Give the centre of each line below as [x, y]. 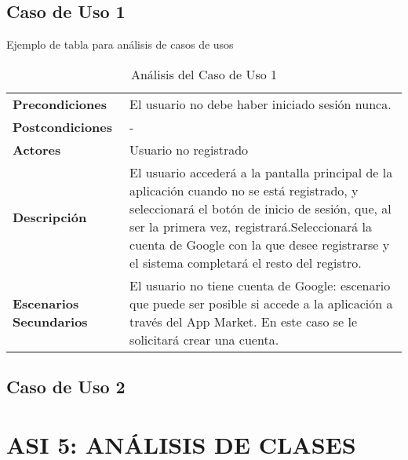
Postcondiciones [63, 126]
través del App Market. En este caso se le [244, 321]
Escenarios [46, 303]
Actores [37, 149]
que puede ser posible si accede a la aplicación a [261, 303]
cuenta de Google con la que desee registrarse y [260, 244]
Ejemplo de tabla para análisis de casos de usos [120, 44]
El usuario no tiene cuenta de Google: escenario [260, 285]
